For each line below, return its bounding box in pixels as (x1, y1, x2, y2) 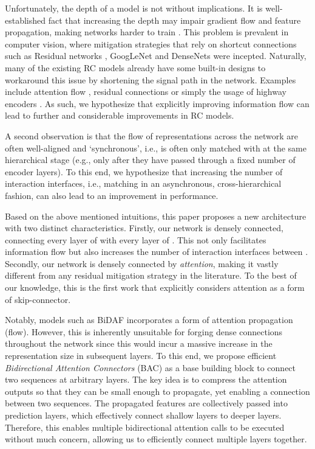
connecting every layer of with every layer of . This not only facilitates (5, 233, 266, 246)
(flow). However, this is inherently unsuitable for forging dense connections (5, 325, 283, 338)
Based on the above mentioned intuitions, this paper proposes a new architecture (5, 209, 307, 222)
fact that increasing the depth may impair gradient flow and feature (48, 13, 301, 26)
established (5, 13, 46, 26)
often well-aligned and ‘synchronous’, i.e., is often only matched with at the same (5, 141, 307, 154)
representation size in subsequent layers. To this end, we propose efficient (5, 349, 277, 362)
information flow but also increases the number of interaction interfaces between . (5, 245, 308, 258)
